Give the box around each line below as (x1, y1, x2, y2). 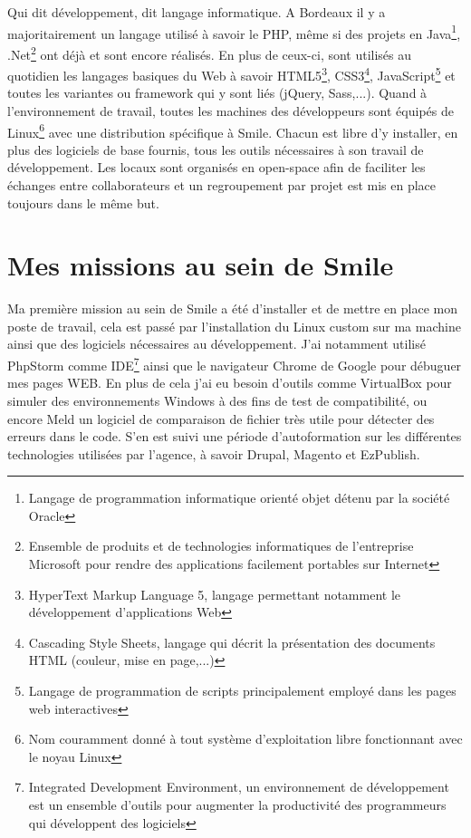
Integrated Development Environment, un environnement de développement (28, 777, 449, 796)
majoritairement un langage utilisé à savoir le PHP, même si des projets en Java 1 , (7, 21, 461, 43)
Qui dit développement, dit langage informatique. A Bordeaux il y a (7, 3, 386, 21)
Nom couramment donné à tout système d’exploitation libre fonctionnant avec (28, 729, 463, 748)
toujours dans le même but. (7, 193, 159, 212)
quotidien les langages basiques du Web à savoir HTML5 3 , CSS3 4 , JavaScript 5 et (7, 63, 456, 84)
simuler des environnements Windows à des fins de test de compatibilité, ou (7, 390, 428, 409)
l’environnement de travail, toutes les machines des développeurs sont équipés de (7, 101, 454, 120)
